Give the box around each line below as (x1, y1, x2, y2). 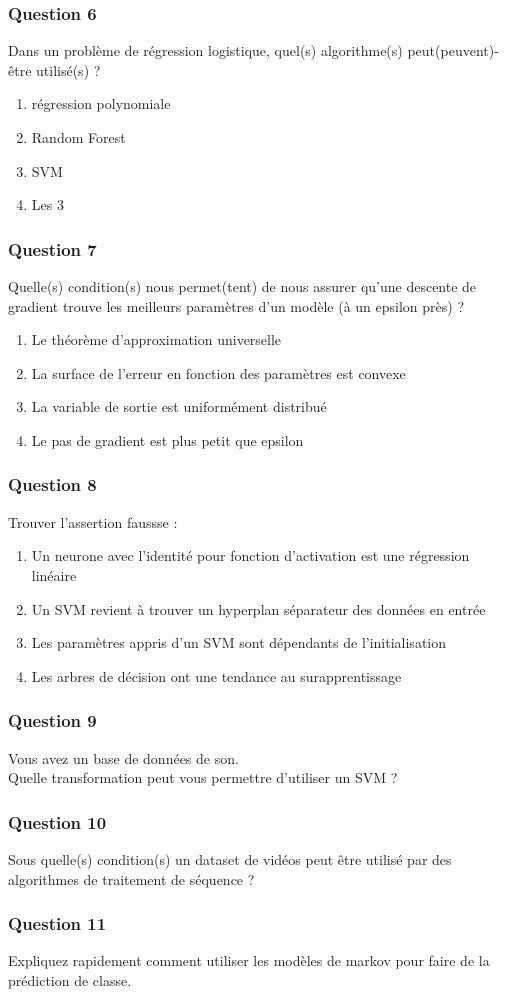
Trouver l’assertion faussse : (8, 511, 178, 532)
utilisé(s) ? (36, 59, 101, 80)
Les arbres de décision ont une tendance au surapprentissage (31, 665, 402, 686)
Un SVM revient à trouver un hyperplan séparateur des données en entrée (31, 598, 486, 619)
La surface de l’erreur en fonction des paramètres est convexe (31, 362, 406, 383)
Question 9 (8, 708, 97, 733)
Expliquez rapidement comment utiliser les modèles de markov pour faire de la (8, 950, 490, 971)
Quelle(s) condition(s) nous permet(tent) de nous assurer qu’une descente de (8, 276, 477, 296)
